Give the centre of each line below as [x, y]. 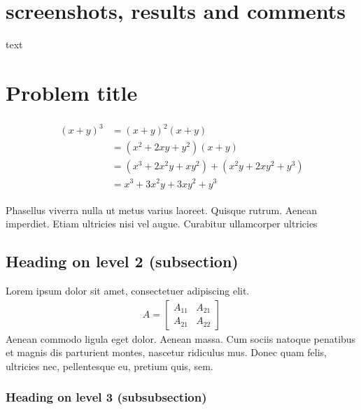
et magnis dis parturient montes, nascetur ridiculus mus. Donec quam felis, [166, 352]
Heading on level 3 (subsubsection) [106, 397]
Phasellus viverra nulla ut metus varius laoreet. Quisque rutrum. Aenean [161, 210]
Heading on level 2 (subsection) [122, 261]
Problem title [72, 92]
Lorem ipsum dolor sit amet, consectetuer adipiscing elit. [128, 290]
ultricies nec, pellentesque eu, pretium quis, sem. [109, 366]
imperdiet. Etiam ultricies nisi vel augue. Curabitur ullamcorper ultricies [162, 224]
